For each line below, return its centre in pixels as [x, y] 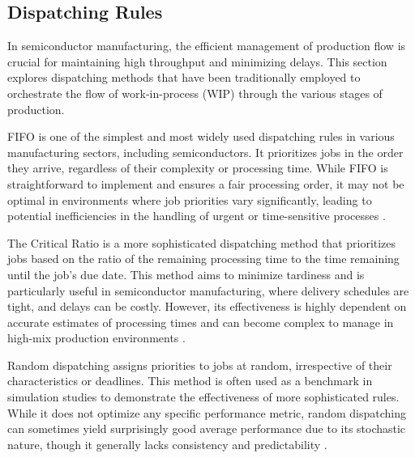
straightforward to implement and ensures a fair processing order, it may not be [206, 183]
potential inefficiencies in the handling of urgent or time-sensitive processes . [197, 216]
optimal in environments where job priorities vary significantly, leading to [190, 199]
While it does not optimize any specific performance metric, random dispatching [207, 412]
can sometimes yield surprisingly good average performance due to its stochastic [207, 428]
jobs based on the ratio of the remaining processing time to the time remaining [203, 259]
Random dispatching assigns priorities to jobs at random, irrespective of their [200, 365]
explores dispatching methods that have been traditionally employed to [184, 77]
